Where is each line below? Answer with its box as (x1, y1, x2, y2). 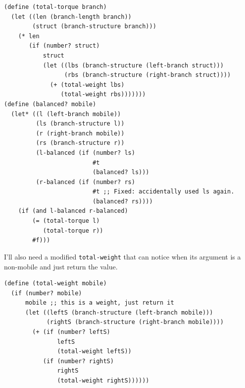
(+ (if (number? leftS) (32, 328, 110, 336)
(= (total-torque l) (32, 217, 100, 225)
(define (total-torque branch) (4, 3, 107, 10)
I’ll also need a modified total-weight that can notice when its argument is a (4, 251, 241, 261)
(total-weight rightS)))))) (57, 377, 149, 385)
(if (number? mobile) (11, 289, 82, 297)
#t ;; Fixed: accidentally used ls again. (92, 188, 235, 195)
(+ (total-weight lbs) (50, 81, 125, 88)
